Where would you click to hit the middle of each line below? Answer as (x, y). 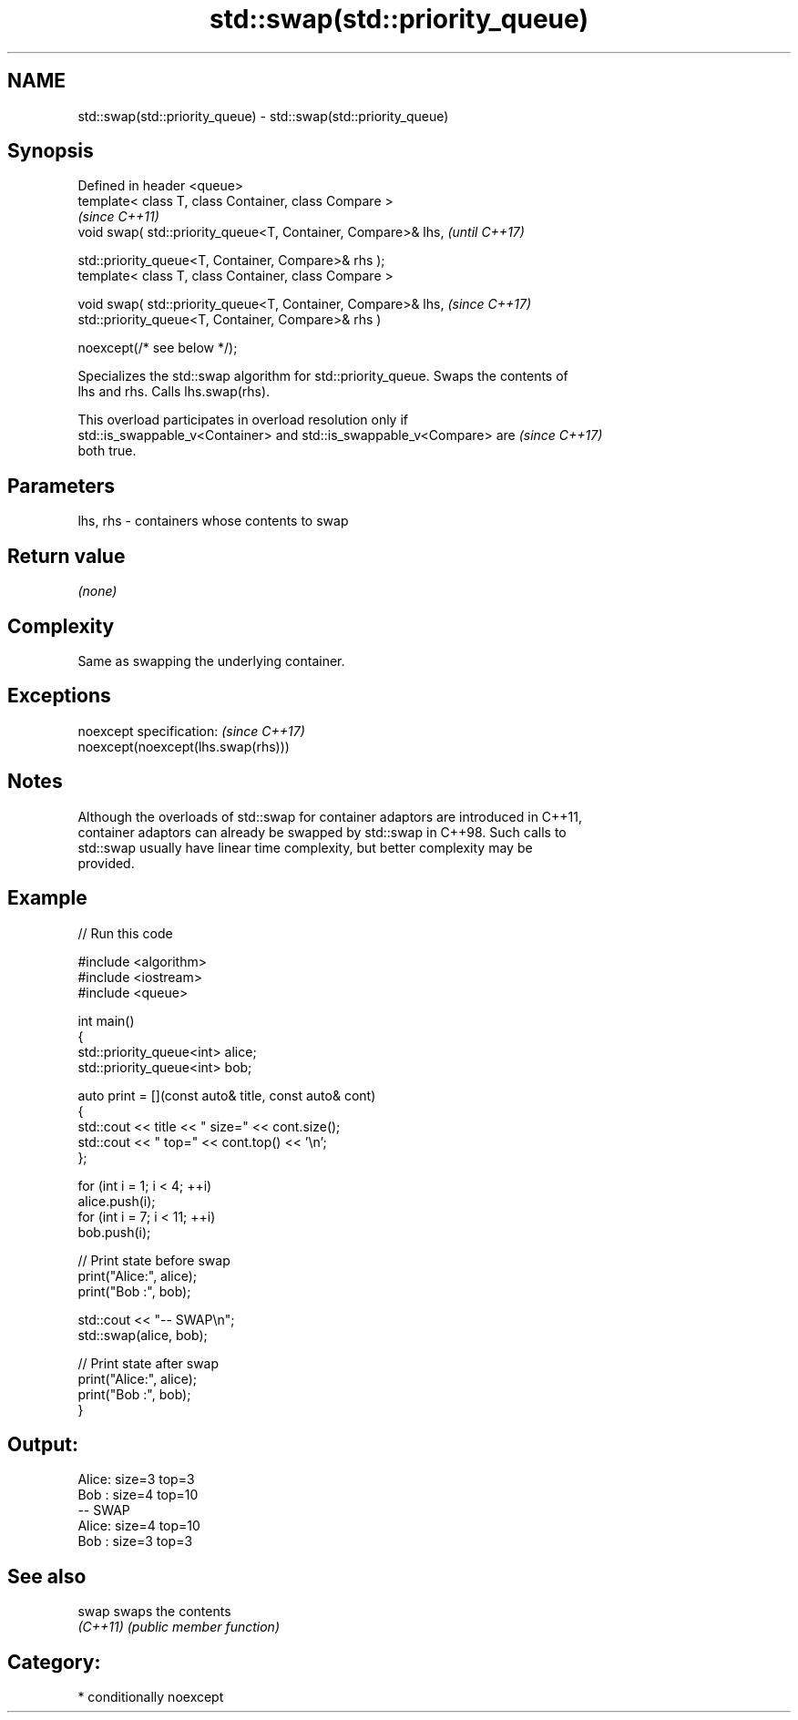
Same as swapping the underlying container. (211, 660)
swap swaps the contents (154, 1612)
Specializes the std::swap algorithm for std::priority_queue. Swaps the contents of (323, 376)
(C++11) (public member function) (179, 1627)
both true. (107, 451)
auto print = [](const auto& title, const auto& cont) (227, 1095)
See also (47, 1576)
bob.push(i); (114, 1232)
